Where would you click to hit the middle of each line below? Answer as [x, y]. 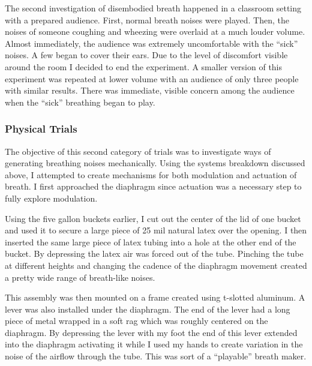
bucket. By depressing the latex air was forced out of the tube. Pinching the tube [154, 253]
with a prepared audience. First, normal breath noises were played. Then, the [147, 19]
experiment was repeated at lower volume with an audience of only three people [152, 78]
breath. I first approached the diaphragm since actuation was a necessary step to [153, 186]
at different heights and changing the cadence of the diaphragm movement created [156, 265]
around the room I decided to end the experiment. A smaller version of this [144, 66]
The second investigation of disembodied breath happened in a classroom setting [153, 8]
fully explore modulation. [51, 198]
